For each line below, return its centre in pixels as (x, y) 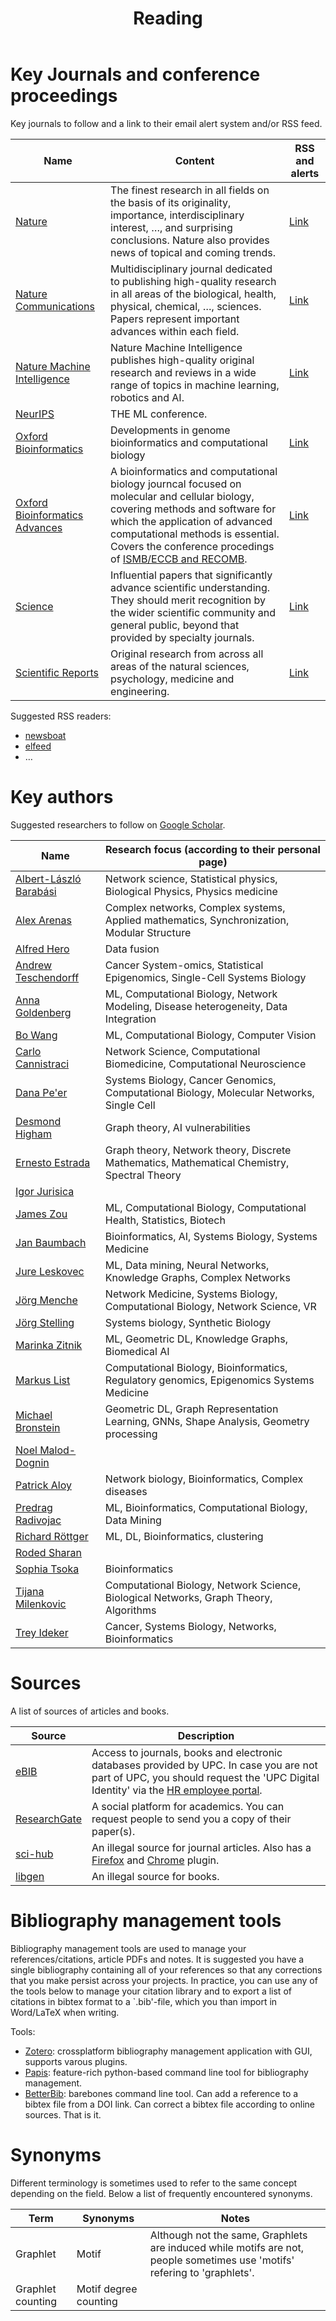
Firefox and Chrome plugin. (155, 1860)
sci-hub (34, 1854)
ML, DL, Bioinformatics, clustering (184, 1536)
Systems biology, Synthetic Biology (188, 1322)
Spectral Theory (143, 1175)
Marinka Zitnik (49, 1345)
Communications (55, 306)
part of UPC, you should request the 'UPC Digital (205, 1777)
